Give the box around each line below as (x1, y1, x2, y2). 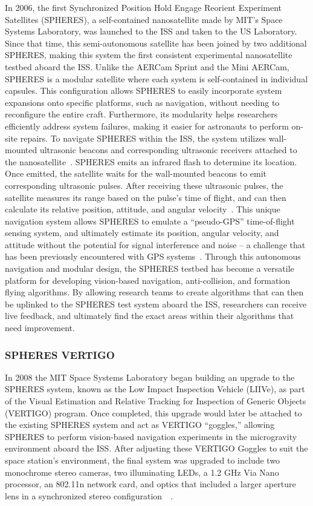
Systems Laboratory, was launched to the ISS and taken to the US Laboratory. (5, 25, 297, 38)
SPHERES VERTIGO (5, 347, 115, 362)
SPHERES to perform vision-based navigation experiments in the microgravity (5, 430, 297, 442)
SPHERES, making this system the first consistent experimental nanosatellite (5, 48, 292, 61)
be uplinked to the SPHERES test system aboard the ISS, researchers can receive (5, 297, 307, 310)
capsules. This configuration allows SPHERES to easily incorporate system (5, 84, 282, 97)
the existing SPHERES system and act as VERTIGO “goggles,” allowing (5, 418, 275, 431)
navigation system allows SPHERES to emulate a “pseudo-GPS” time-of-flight (5, 214, 295, 227)
